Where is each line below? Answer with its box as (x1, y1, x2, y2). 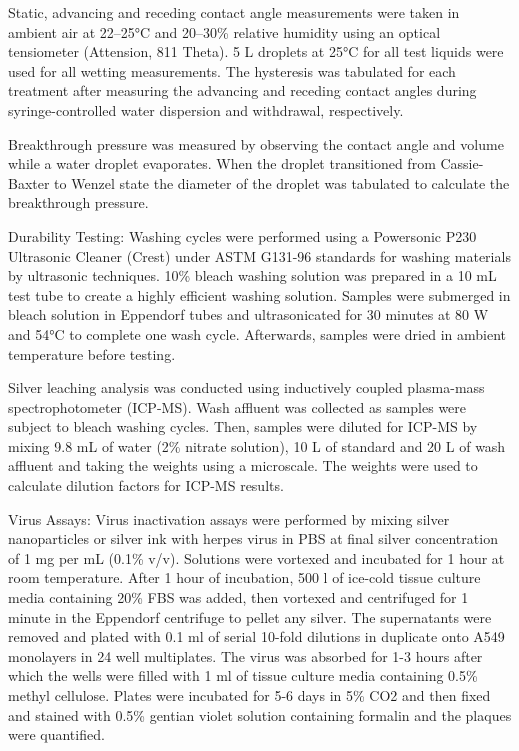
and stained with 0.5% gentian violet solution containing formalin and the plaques (8, 704, 512, 725)
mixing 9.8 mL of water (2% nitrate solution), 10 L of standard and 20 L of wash (8, 435, 506, 456)
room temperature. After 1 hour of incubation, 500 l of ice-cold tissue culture (8, 567, 481, 588)
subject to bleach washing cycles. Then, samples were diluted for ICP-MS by (8, 416, 478, 437)
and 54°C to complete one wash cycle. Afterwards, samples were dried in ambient (8, 323, 506, 344)
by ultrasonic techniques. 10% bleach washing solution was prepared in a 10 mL (8, 265, 497, 286)
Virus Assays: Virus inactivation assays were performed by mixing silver (8, 508, 450, 529)
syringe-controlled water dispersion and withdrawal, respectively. (8, 99, 404, 120)
